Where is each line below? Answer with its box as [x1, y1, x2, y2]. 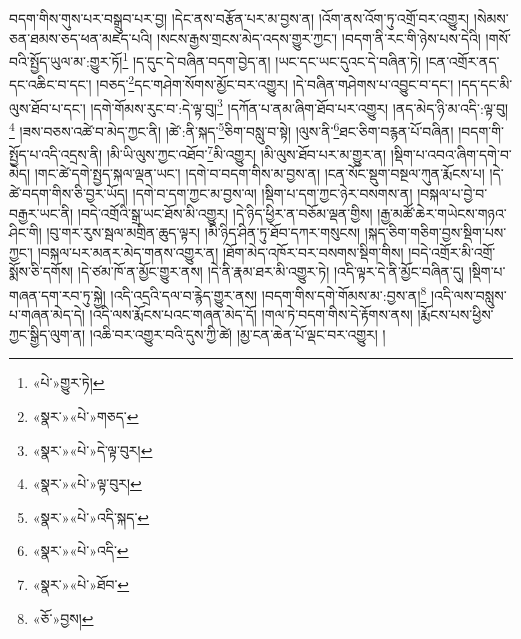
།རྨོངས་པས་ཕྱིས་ [417, 304, 494, 325]
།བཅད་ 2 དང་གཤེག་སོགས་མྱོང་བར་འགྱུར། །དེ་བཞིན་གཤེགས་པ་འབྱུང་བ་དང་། [96, 71, 454, 95]
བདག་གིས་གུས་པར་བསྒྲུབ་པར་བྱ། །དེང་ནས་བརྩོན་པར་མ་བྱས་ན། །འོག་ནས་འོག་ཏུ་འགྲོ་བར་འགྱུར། [9, 8, 470, 28]
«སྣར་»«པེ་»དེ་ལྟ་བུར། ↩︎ [32, 439, 153, 460]
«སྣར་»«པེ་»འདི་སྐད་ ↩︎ [32, 506, 150, 527]
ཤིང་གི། [9, 222, 42, 243]
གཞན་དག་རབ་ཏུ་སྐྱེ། [9, 284, 106, 305]
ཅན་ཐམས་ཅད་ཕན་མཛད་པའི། [9, 27, 153, 48]
